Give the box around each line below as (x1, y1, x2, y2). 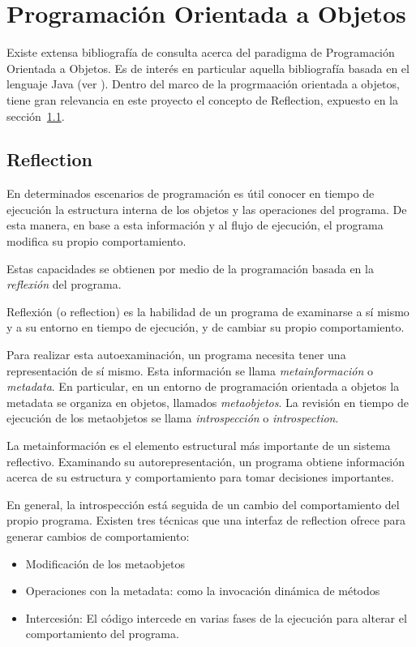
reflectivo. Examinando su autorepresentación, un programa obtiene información (6, 452, 405, 469)
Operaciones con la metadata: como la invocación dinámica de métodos (25, 582, 380, 599)
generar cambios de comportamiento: (6, 527, 190, 544)
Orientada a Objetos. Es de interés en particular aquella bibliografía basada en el (6, 59, 410, 76)
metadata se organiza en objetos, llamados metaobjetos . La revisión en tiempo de (6, 393, 410, 410)
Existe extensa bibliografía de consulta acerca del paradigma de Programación (6, 44, 395, 61)
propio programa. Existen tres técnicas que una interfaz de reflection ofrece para (6, 512, 405, 529)
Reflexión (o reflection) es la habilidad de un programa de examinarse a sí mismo (6, 302, 410, 319)
